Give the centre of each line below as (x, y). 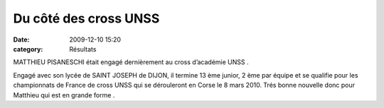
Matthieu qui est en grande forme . (64, 95)
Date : (21, 40)
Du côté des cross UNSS (86, 18)
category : (28, 49)
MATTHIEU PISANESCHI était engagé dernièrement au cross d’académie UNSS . (131, 62)
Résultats (83, 49)
